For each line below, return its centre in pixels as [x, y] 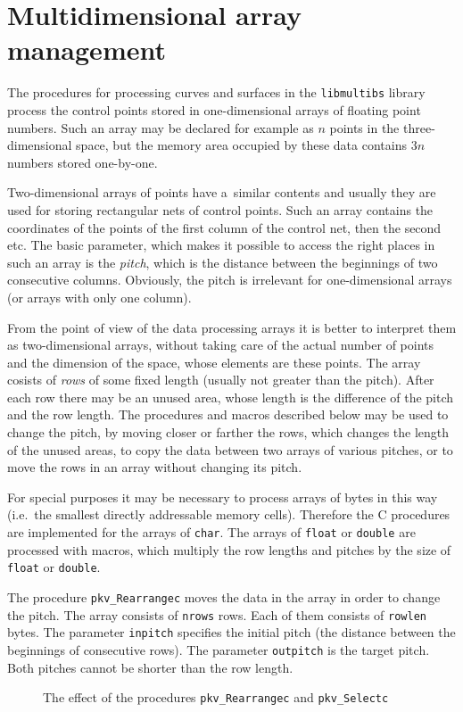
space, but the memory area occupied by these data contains [241, 145]
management [87, 50]
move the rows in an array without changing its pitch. [155, 467]
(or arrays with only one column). [99, 297]
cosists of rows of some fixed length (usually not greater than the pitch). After [221, 380]
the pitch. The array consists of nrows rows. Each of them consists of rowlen [217, 614]
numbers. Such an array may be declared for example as [161, 127]
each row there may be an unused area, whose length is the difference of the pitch [231, 397]
